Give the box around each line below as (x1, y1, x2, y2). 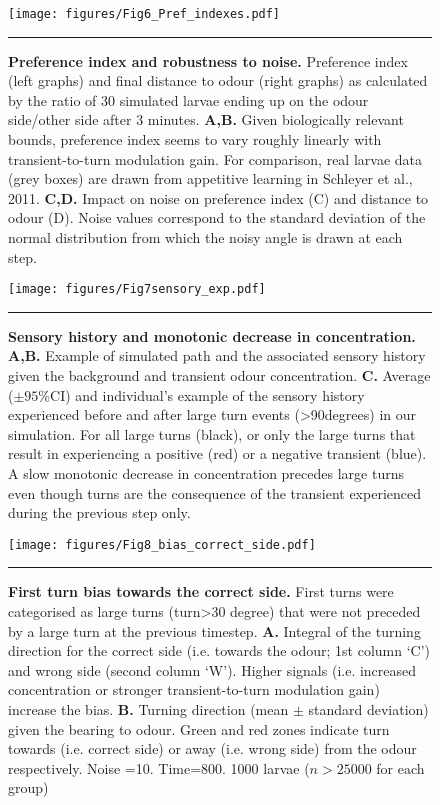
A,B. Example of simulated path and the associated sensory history (8, 345, 426, 366)
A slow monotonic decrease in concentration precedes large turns (8, 463, 404, 483)
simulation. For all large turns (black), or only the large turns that (8, 423, 416, 444)
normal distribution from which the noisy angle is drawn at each (8, 227, 403, 247)
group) (8, 777, 49, 798)
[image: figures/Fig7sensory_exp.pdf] (8, 282, 266, 297)
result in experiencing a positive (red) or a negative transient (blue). (8, 443, 427, 464)
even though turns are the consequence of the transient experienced (8, 482, 421, 503)
